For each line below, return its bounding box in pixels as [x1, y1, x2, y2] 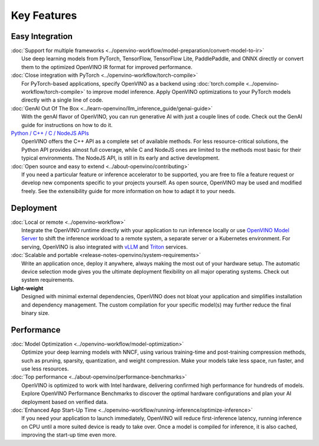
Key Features [11, 9, 77, 22]
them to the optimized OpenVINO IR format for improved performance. [21, 63, 193, 70]
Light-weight [11, 284, 44, 292]
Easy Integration [11, 31, 73, 41]
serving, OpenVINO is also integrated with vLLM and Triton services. [21, 243, 188, 250]
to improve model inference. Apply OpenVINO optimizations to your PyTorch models [86, 89, 291, 96]
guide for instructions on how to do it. [21, 121, 113, 128]
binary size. [21, 309, 50, 316]
